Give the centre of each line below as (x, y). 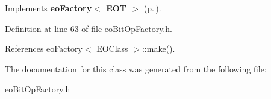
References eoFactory (44, 49)
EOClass (112, 49)
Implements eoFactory (48, 8)
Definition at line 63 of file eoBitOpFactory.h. (89, 28)
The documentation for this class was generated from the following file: (136, 69)
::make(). (158, 49)
